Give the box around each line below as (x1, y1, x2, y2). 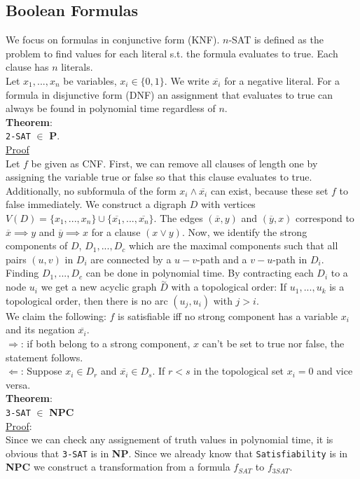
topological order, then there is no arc (6, 293, 168, 307)
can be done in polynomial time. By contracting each (85, 265, 314, 280)
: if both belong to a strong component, (20, 335, 191, 350)
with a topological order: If (171, 279, 287, 294)
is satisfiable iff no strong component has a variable (118, 308, 338, 323)
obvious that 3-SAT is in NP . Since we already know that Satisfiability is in (6, 445, 348, 460)
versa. (6, 377, 31, 391)
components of (6, 238, 68, 253)
